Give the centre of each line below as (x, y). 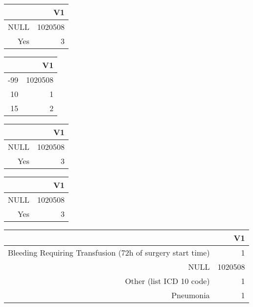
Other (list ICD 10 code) (167, 281)
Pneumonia (191, 295)
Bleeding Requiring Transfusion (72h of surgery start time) (109, 252)
